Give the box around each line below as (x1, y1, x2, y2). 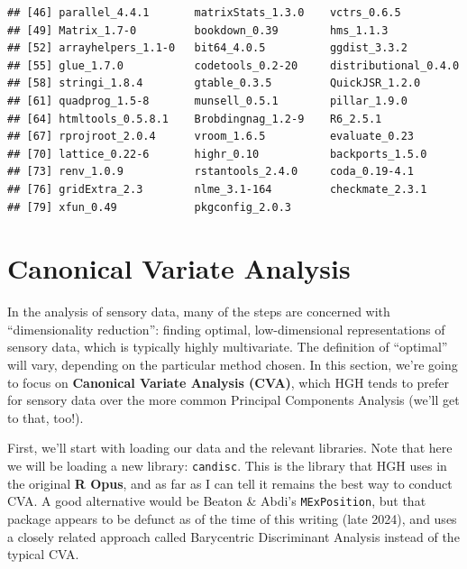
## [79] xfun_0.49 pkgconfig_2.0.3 (7, 200, 291, 214)
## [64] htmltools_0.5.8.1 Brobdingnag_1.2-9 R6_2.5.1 (7, 112, 382, 125)
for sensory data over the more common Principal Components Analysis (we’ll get (7, 390, 460, 409)
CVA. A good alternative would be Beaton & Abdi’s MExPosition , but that (7, 491, 426, 510)
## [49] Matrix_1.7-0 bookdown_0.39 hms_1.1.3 (7, 23, 389, 37)
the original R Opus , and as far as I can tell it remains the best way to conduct (7, 473, 453, 492)
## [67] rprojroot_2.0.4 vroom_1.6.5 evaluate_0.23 (7, 130, 415, 143)
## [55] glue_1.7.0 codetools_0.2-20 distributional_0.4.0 (7, 59, 460, 72)
